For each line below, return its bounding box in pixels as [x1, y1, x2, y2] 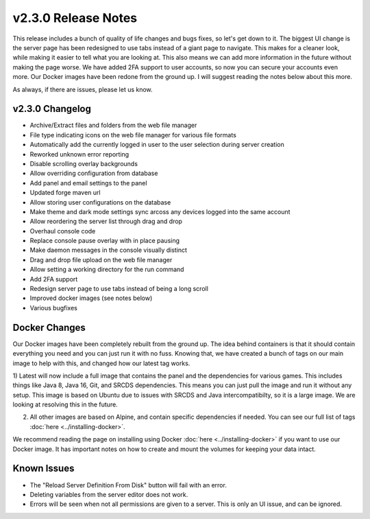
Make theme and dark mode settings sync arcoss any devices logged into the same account [29, 207, 291, 216]
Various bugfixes [29, 303, 78, 312]
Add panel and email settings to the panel [29, 178, 147, 187]
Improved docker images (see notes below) [29, 294, 153, 302]
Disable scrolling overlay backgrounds [29, 159, 138, 168]
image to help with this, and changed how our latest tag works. [12, 359, 190, 367]
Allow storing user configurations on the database [29, 198, 171, 206]
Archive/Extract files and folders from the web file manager [29, 121, 197, 130]
